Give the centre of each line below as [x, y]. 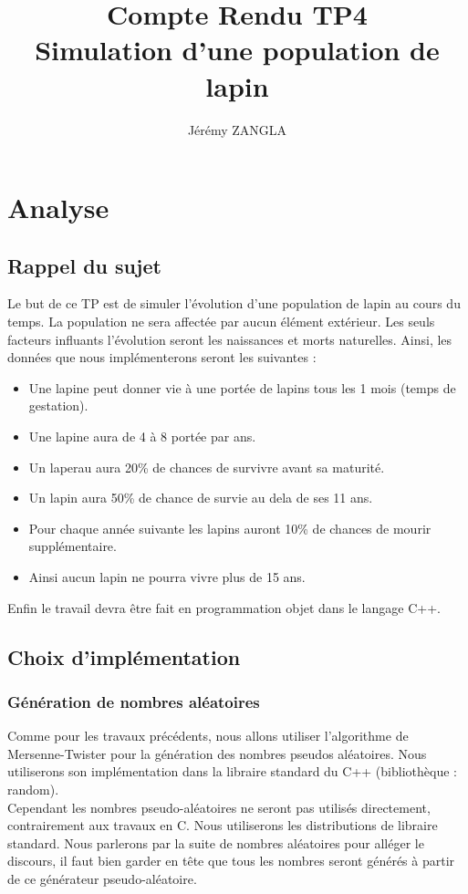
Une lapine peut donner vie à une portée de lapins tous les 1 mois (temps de [242, 387]
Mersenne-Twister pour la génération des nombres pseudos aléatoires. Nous [217, 753]
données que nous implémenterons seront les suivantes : [162, 357]
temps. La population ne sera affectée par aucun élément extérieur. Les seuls [221, 322]
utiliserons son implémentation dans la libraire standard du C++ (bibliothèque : [232, 771]
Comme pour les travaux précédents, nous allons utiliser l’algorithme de [208, 736]
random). [33, 789]
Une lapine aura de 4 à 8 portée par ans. [142, 437]
